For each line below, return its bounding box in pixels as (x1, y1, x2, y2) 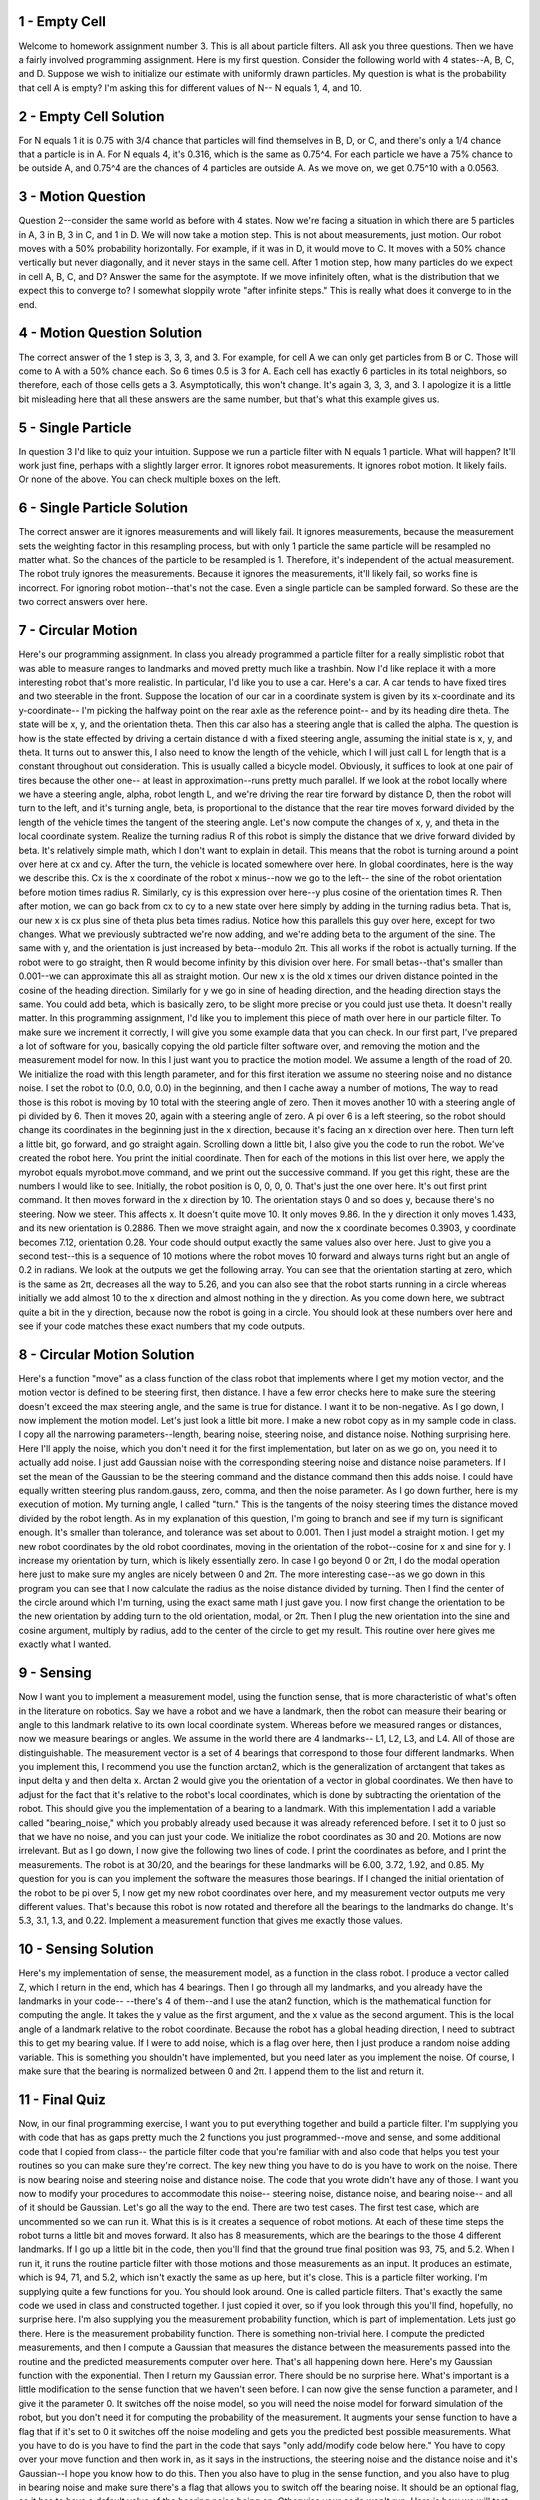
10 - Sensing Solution (18, 1941, 154, 1958)
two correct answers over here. (18, 596, 149, 608)
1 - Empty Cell (18, 13, 107, 30)
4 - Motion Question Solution (18, 325, 203, 342)
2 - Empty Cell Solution (18, 108, 165, 125)
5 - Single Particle (18, 419, 132, 436)
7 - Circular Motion (18, 622, 138, 639)
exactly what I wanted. (18, 1638, 112, 1650)
